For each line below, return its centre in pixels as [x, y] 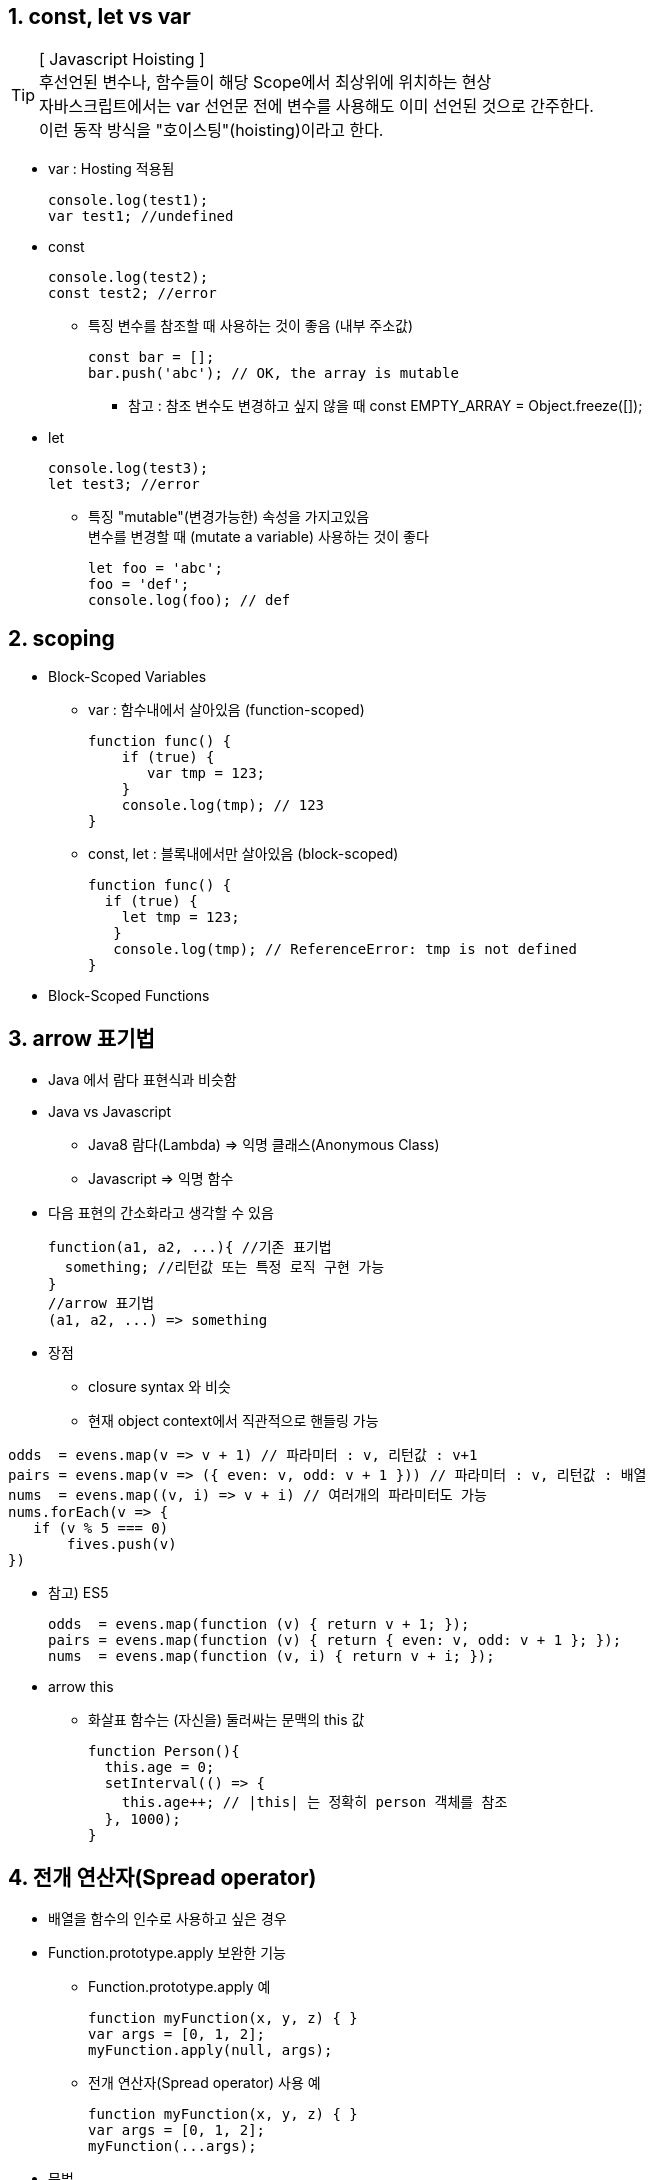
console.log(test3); [128, 468]
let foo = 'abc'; [155, 568]
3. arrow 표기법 [81, 1038]
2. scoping [61, 638]
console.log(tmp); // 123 [223, 805]
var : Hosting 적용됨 [111, 169]
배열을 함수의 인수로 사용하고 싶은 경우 [167, 1918]
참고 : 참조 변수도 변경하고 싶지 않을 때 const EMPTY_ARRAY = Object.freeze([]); [385, 406]
